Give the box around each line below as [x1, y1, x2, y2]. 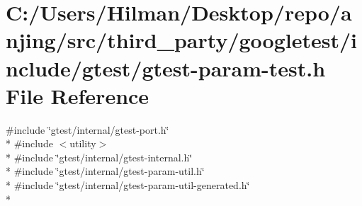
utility [69, 136, 96, 151]
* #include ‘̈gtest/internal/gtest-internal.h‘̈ [6, 149, 193, 164]
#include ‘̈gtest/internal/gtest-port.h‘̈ [6, 122, 169, 137]
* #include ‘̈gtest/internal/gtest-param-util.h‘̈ [6, 164, 205, 178]
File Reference [6, 81, 149, 110]
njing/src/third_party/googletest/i [6, 25, 358, 55]
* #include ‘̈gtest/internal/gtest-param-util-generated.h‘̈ [6, 178, 250, 193]
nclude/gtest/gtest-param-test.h [6, 53, 326, 82]
